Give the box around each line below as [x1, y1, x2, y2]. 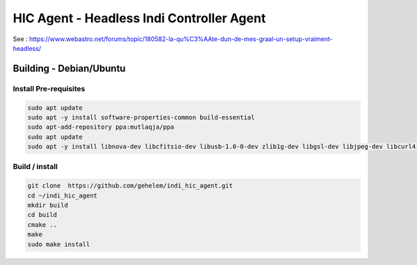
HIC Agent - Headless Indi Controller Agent [13, 10, 266, 26]
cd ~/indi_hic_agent [27, 191, 97, 200]
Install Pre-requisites [13, 83, 85, 93]
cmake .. [27, 220, 58, 229]
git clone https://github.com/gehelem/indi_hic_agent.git [27, 182, 233, 190]
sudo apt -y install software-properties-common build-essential [27, 113, 255, 121]
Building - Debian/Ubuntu [13, 63, 126, 74]
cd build [27, 211, 58, 219]
